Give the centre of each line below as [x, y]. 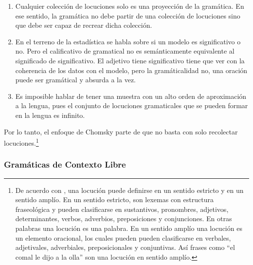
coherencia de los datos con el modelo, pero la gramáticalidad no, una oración [131, 70]
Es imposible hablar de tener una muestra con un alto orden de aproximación [131, 96]
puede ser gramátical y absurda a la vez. [75, 80]
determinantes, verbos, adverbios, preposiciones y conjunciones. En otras [124, 218]
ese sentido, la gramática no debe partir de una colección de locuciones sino [128, 15]
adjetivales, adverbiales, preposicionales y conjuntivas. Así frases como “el [125, 247]
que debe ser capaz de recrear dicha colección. [84, 25]
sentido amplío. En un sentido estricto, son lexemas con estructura [114, 199]
